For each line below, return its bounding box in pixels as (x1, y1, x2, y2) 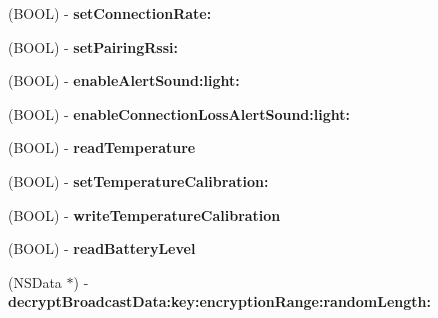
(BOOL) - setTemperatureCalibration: (8, 170, 269, 191)
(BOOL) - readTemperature (8, 137, 196, 158)
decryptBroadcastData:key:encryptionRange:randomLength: (8, 291, 432, 312)
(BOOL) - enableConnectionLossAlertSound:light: (8, 103, 350, 124)
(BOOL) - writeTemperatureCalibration (8, 204, 281, 225)
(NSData (8, 271, 62, 292)
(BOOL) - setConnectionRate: (8, 3, 212, 23)
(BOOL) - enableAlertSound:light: (8, 70, 240, 91)
